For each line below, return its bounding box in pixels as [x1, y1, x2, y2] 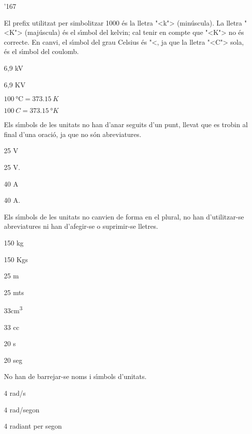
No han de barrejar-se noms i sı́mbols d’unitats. [4, 371, 147, 381]
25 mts [4, 287, 24, 297]
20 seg [4, 354, 23, 365]
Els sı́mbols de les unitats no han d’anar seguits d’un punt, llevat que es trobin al [4, 119, 248, 130]
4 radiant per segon [4, 421, 62, 431]
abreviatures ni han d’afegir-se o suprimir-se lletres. [4, 221, 158, 231]
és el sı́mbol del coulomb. [4, 46, 79, 56]
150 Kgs [4, 254, 28, 264]
